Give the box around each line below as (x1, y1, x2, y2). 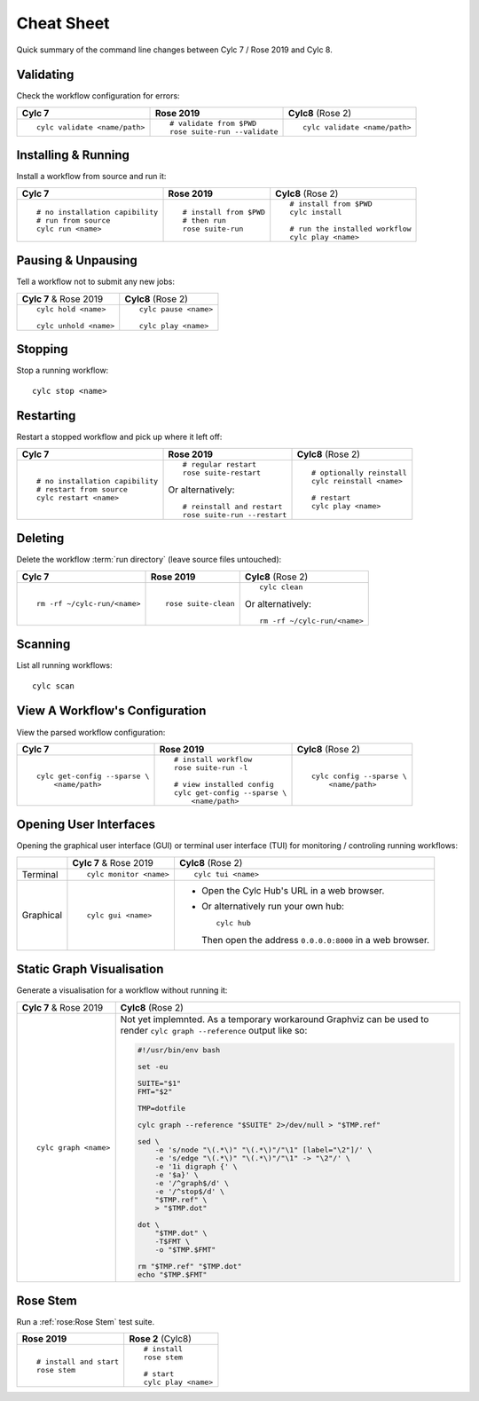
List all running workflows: (16, 660, 113, 671)
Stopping (16, 342, 68, 357)
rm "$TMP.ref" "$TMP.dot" (137, 1261, 242, 1271)
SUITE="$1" (137, 1078, 182, 1088)
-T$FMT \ (154, 1236, 191, 1246)
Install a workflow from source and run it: (16, 171, 167, 182)
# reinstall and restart (182, 501, 283, 511)
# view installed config (173, 779, 274, 789)
